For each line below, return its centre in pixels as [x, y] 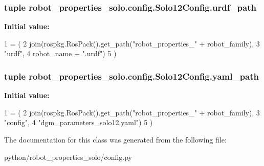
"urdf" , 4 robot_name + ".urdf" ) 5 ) [60, 53]
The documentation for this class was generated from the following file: [115, 139]
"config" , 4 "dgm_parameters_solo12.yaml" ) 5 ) [79, 122]
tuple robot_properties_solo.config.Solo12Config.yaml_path [131, 76]
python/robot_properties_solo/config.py [68, 157]
